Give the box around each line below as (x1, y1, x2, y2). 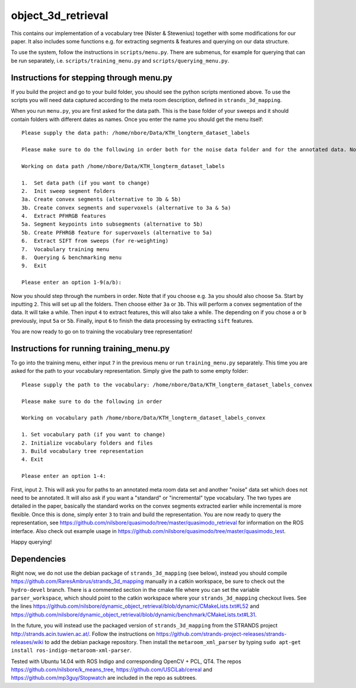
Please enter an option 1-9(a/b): (21, 279, 122, 286)
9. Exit (21, 262, 47, 270)
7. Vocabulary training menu (21, 246, 110, 252)
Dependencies (11, 554, 66, 564)
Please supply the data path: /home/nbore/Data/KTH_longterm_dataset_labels (21, 129, 250, 137)
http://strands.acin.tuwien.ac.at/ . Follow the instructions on (11, 630, 155, 638)
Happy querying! (11, 538, 52, 546)
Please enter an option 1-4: (21, 473, 106, 480)
